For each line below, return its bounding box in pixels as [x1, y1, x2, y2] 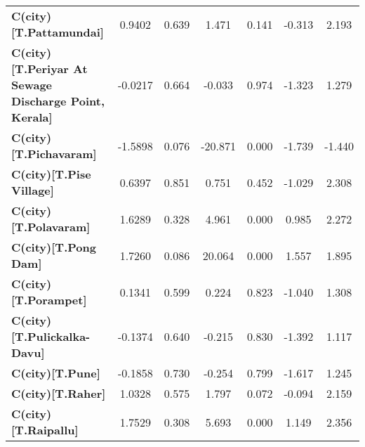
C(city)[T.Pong [11, 239, 96, 255]
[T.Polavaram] [11, 219, 91, 235]
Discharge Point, [11, 93, 105, 109]
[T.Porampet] [11, 292, 87, 308]
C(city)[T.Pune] [11, 365, 100, 381]
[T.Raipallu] [11, 422, 79, 438]
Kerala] [11, 109, 53, 125]
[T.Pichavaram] [11, 145, 97, 162]
